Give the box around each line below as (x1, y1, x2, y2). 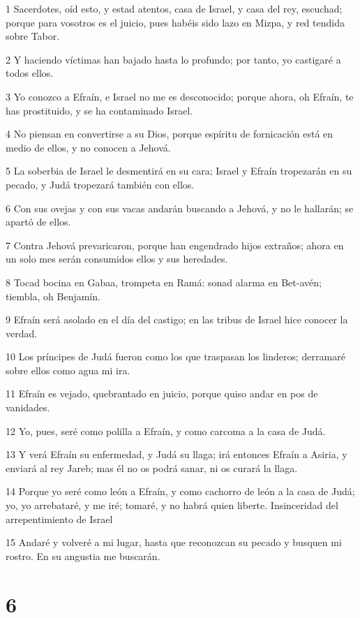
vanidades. (6, 400, 50, 415)
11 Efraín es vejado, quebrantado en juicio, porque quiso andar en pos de (6, 386, 318, 401)
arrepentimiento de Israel (6, 511, 113, 526)
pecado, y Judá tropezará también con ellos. (6, 177, 195, 191)
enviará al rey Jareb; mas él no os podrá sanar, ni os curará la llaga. (6, 460, 298, 475)
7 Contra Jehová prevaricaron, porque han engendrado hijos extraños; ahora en (6, 237, 344, 252)
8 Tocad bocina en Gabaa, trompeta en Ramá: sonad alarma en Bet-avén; (6, 274, 322, 289)
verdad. (6, 325, 38, 340)
